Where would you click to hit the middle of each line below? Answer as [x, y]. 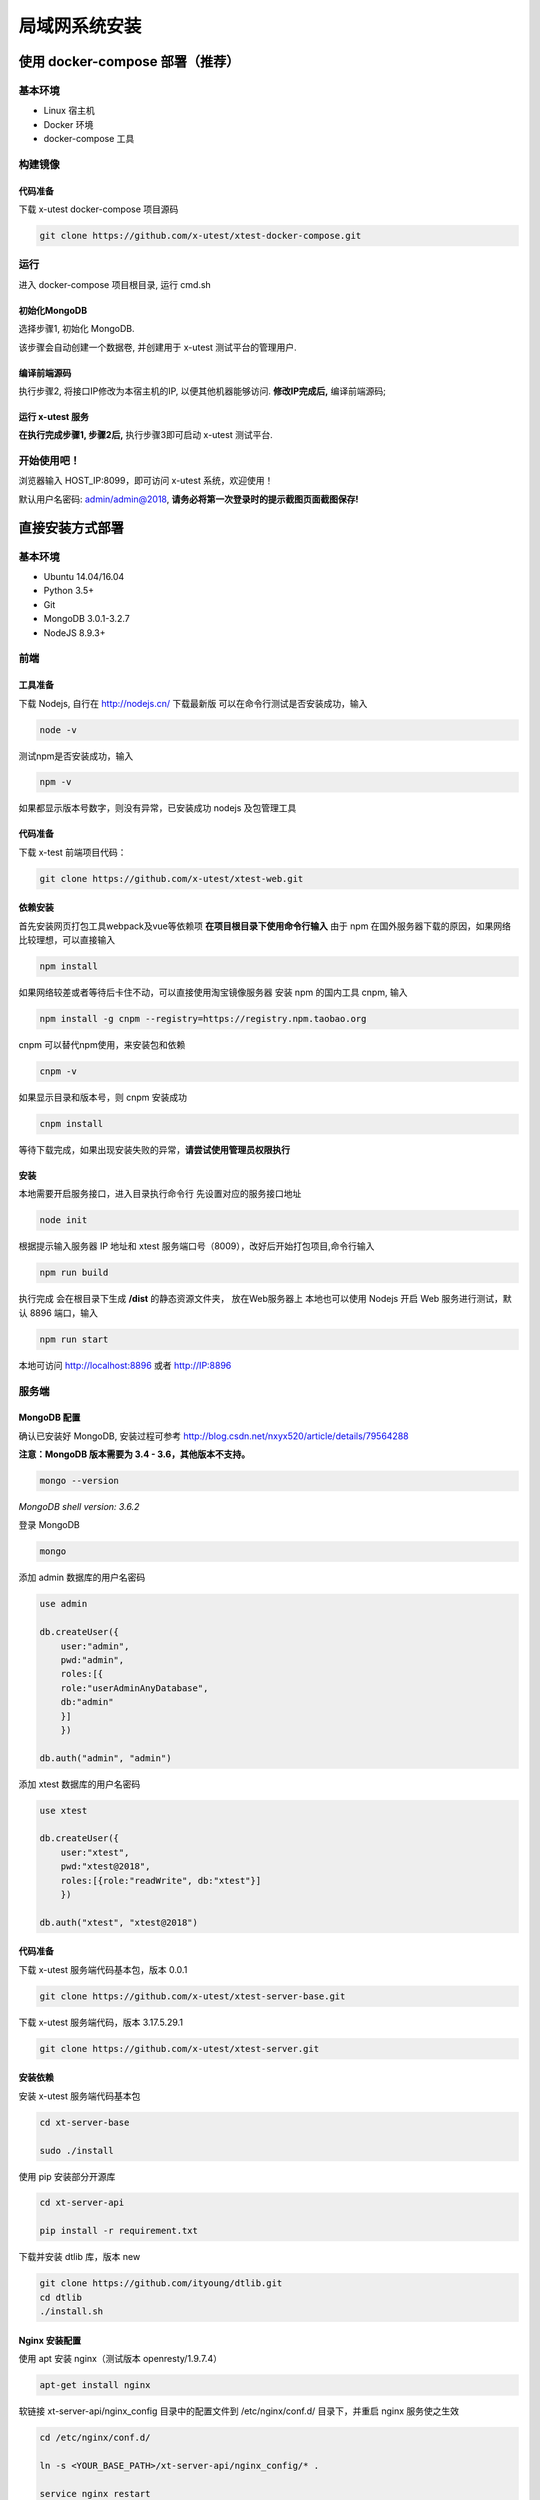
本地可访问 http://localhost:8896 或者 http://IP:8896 [125, 1365]
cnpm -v [58, 1071]
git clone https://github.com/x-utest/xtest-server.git [179, 2048]
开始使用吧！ [49, 461]
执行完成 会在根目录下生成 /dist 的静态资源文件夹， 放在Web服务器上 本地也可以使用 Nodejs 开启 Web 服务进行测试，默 [265, 1299]
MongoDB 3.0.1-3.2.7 [86, 619]
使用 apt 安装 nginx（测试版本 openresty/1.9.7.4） [120, 2358]
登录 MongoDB [49, 1525]
